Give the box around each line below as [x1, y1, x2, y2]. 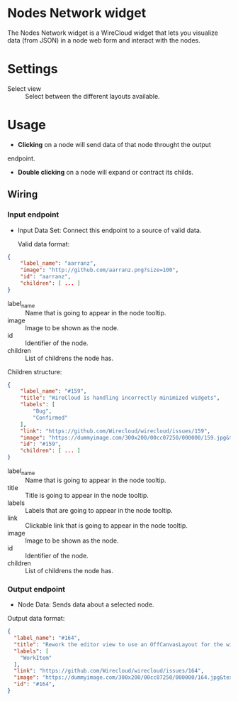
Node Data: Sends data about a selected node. [17, 600, 154, 609]
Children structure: [7, 367, 62, 376]
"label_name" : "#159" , [20, 388, 87, 395]
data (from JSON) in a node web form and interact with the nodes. [7, 36, 200, 44]
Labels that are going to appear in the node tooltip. [25, 506, 174, 514]
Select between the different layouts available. [25, 92, 161, 100]
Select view [7, 84, 41, 93]
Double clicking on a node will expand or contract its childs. [17, 168, 193, 176]
